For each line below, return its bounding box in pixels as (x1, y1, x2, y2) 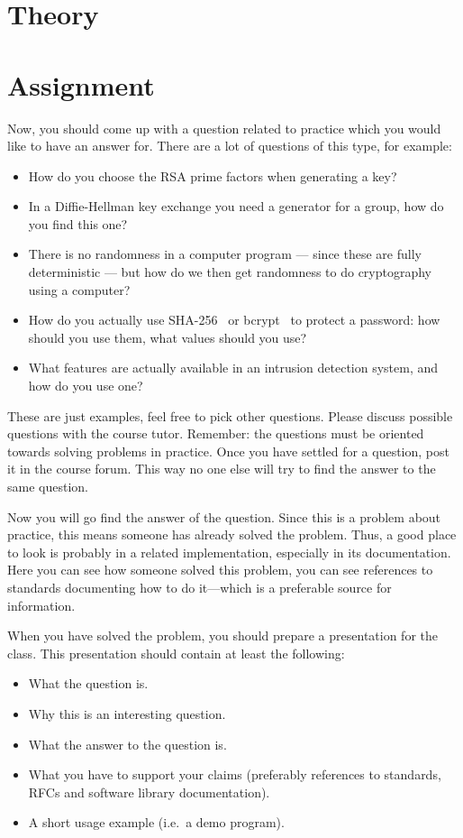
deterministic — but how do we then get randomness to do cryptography (28, 262, 432, 281)
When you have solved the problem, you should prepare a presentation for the (7, 626, 439, 645)
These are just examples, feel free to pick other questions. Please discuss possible (7, 406, 453, 425)
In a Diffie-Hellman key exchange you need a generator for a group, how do (28, 197, 444, 216)
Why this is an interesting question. (28, 704, 226, 723)
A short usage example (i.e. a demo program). (28, 813, 285, 832)
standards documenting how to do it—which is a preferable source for (7, 577, 392, 596)
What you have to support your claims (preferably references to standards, (28, 765, 441, 784)
